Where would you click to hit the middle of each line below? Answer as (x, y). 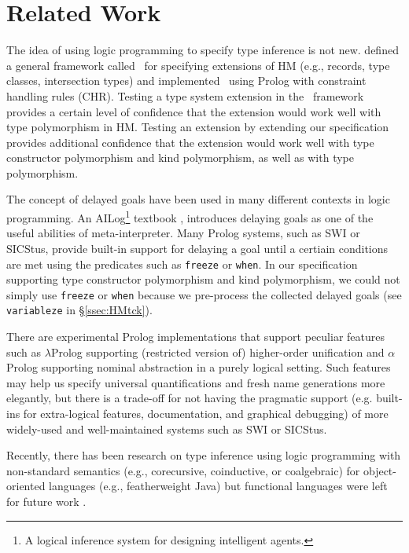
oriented (26, 486)
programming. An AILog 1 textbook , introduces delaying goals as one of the (190, 216)
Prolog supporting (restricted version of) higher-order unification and (217, 352)
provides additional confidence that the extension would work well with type (190, 142)
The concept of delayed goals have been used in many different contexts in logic (198, 199)
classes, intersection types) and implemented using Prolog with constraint (186, 81)
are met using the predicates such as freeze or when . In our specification (182, 264)
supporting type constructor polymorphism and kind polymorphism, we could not (203, 279)
